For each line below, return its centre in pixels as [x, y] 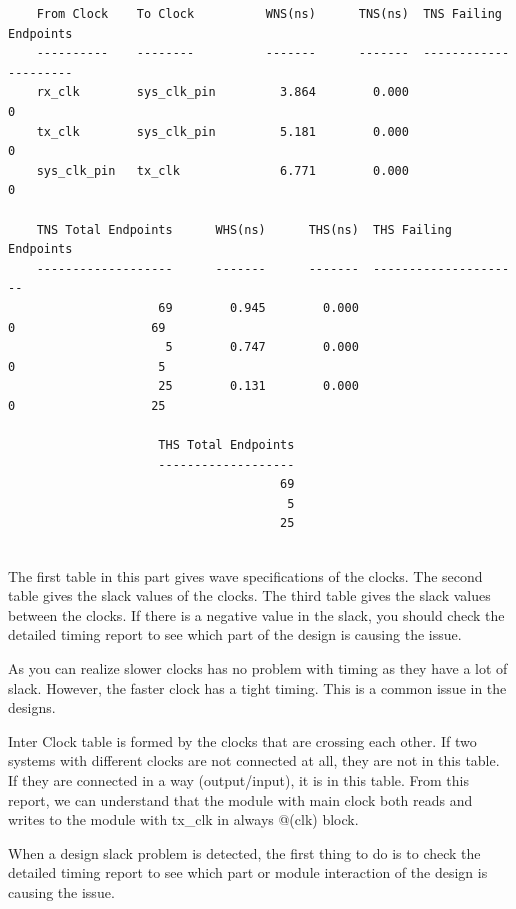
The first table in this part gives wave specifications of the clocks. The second [245, 575]
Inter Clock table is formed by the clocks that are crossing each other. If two [242, 740]
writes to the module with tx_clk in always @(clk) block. [183, 819]
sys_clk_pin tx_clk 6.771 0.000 [222, 170]
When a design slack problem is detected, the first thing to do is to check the [244, 852]
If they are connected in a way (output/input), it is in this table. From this [238, 779]
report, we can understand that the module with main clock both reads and [240, 799]
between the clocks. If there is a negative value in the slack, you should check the [256, 614]
